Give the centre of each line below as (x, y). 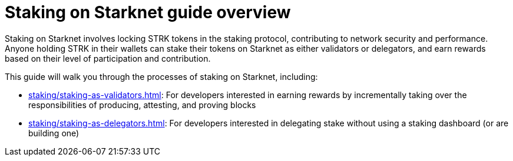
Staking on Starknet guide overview (148, 12)
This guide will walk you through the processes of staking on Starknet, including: (161, 76)
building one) (54, 133)
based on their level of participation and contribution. (108, 58)
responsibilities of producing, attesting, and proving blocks (142, 105)
